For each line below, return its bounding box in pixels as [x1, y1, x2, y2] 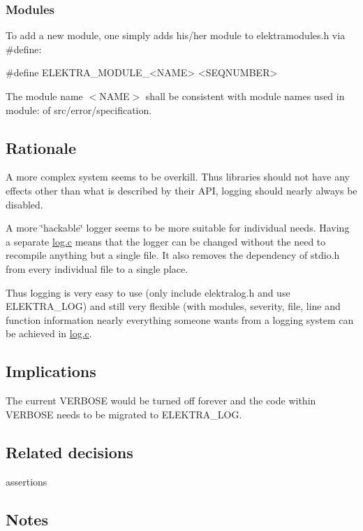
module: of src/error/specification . [6, 102, 152, 117]
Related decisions [6, 441, 133, 462]
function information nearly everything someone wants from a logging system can [6, 312, 354, 327]
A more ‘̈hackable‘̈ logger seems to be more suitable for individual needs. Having [6, 220, 350, 235]
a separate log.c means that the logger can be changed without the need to [6, 234, 326, 248]
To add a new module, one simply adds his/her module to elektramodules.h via [6, 28, 346, 43]
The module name [6, 89, 83, 103]
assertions [6, 474, 47, 488]
